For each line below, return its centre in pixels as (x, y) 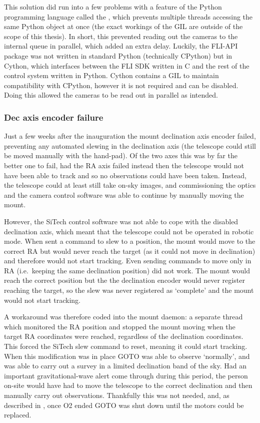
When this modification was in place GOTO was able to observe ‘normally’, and (127, 356)
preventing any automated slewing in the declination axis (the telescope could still (130, 145)
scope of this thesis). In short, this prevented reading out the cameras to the (121, 36)
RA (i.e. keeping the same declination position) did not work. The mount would (127, 270)
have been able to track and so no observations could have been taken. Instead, (125, 175)
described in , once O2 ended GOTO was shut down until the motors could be (124, 405)
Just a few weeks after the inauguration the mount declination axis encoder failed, (130, 136)
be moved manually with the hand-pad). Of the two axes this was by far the (121, 155)
